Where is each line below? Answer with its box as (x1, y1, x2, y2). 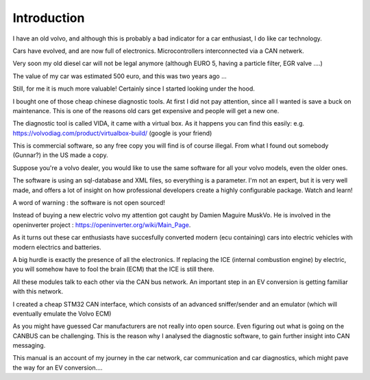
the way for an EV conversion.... (12, 364, 103, 372)
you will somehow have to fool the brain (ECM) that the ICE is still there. (12, 265, 215, 274)
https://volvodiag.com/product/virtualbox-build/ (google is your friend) (12, 129, 212, 137)
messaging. (12, 342, 46, 350)
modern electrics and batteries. (12, 243, 102, 251)
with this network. (12, 287, 64, 296)
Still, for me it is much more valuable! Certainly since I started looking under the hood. (12, 84, 255, 93)
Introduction (12, 10, 85, 25)
